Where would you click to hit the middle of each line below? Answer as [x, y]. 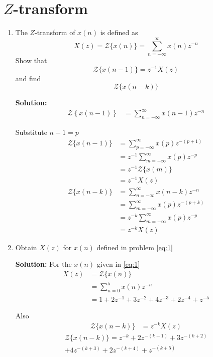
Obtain [26, 247]
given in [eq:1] [118, 264]
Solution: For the [43, 264]
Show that [31, 60]
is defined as [119, 32]
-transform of [55, 32]
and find [28, 78]
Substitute [31, 132]
